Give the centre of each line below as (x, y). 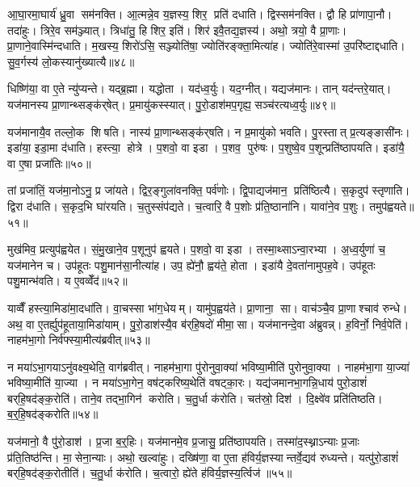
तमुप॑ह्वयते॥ (392, 206)
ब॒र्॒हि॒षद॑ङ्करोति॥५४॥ (53, 414)
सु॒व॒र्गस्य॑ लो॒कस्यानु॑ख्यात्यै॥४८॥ (71, 61)
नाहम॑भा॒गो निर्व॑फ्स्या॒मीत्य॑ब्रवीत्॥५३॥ (79, 340)
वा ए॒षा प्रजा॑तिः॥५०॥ (49, 163)
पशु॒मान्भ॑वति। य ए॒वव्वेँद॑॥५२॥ (67, 281)
